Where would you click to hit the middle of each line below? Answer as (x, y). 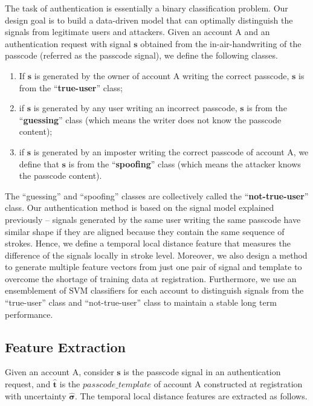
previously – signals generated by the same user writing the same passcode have (153, 219)
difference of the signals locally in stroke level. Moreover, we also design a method (156, 255)
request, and (28, 384)
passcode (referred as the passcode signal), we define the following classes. (141, 55)
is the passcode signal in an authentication (202, 372)
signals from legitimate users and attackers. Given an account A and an (137, 32)
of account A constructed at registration (228, 384)
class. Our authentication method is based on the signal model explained (140, 208)
